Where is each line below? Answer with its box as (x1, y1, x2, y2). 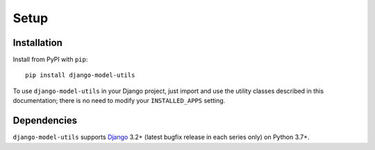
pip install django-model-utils (25, 72, 135, 79)
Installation (12, 37, 62, 49)
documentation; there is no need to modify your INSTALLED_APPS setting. (12, 97, 226, 105)
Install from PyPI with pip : (12, 56, 88, 64)
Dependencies (12, 115, 78, 126)
